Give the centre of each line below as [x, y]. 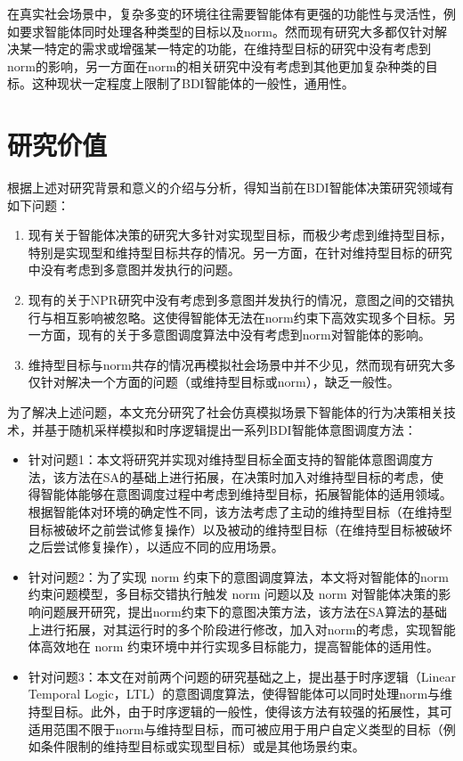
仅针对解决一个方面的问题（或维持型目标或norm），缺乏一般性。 [214, 382]
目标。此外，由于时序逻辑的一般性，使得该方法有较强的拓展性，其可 [252, 711]
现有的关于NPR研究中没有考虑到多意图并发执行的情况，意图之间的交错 [235, 300]
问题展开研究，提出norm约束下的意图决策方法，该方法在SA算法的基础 [244, 611]
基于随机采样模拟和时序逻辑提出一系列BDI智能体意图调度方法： [230, 429]
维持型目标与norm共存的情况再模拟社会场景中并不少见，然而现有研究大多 [242, 364]
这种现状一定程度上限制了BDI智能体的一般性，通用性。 [193, 83]
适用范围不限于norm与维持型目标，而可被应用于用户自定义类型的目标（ [236, 728]
